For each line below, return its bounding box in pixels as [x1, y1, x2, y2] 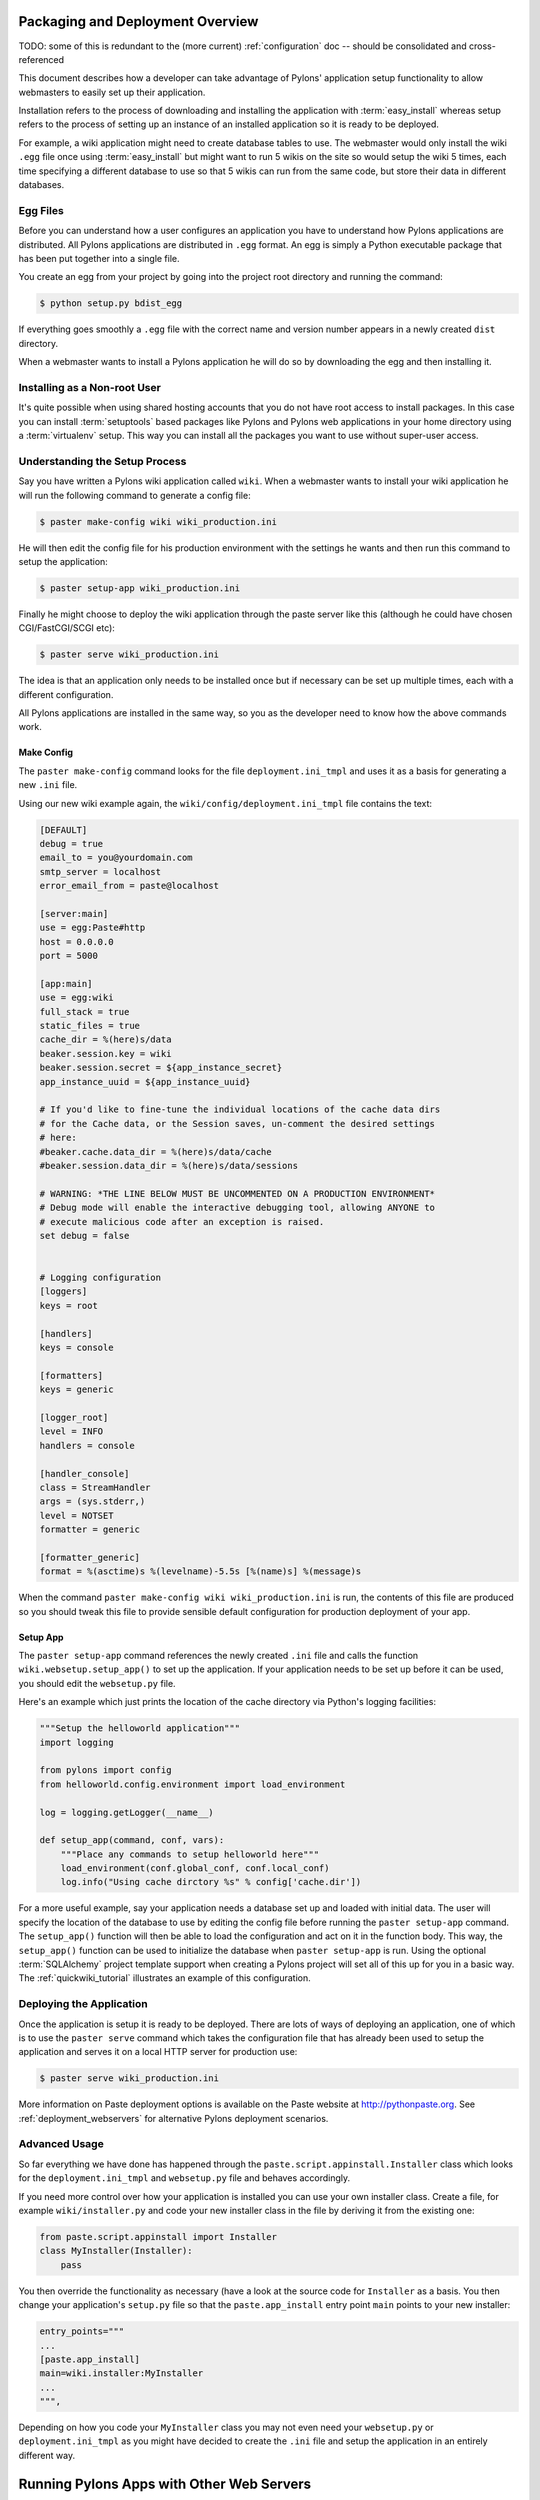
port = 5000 [39, 950, 99, 962]
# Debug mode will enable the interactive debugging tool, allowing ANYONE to [39, 1202, 435, 1214]
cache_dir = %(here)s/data [39, 1034, 172, 1045]
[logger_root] [39, 1411, 109, 1423]
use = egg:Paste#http [39, 922, 146, 934]
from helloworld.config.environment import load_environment [39, 1778, 346, 1790]
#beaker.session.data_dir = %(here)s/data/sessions [39, 1160, 299, 1171]
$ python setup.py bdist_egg [39, 298, 183, 309]
